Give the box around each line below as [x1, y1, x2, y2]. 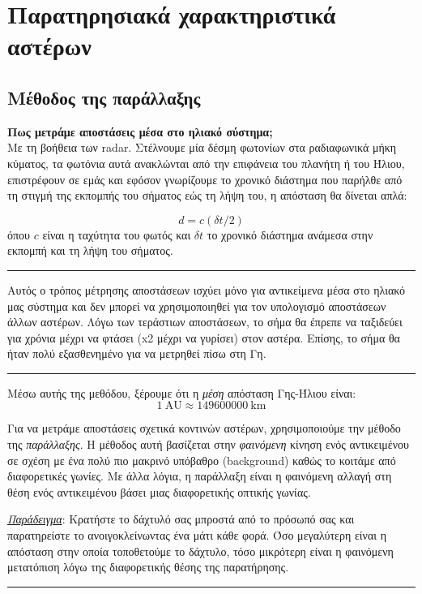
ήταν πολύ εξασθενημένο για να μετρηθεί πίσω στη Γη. [7, 345, 266, 362]
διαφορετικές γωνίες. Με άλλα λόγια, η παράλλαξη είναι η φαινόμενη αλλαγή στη [7, 467, 392, 484]
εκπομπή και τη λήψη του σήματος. [7, 242, 173, 259]
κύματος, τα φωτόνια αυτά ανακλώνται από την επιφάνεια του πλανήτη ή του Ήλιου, [7, 154, 405, 171]
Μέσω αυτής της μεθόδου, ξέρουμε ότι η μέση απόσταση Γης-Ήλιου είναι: [7, 384, 356, 401]
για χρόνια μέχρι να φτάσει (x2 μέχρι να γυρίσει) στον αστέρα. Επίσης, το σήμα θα [7, 329, 400, 346]
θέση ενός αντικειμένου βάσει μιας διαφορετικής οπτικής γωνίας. [7, 483, 311, 500]
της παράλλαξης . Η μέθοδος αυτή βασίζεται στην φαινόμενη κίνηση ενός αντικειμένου [7, 436, 409, 453]
